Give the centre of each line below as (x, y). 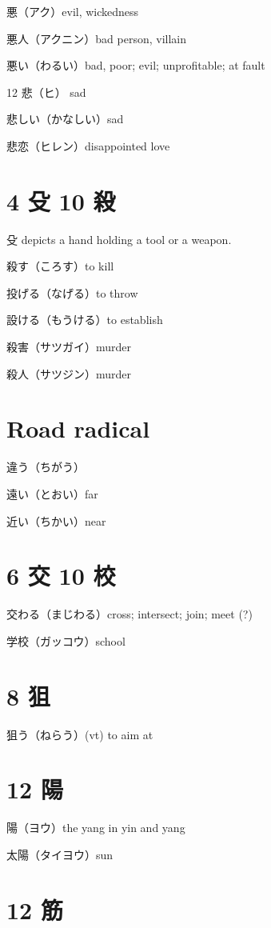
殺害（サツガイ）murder (69, 347)
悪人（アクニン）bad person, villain (97, 38)
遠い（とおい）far (52, 493)
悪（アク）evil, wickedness (73, 11)
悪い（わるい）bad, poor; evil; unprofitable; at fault (136, 65)
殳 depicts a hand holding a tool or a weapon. (119, 239)
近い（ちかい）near (56, 520)
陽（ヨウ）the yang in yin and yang (96, 828)
